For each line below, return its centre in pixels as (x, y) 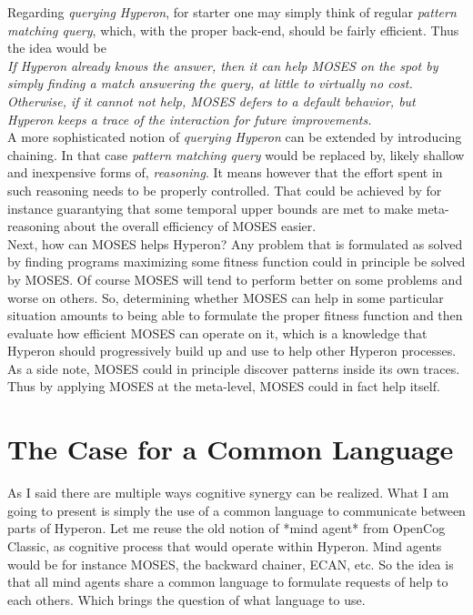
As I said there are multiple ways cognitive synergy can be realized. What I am (228, 493)
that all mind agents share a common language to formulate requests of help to (228, 582)
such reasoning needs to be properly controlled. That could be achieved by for (225, 190)
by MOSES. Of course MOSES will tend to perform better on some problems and (235, 279)
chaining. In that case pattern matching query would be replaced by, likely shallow (236, 154)
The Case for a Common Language (231, 449)
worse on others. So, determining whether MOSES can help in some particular (226, 297)
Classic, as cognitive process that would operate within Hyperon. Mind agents (225, 545)
